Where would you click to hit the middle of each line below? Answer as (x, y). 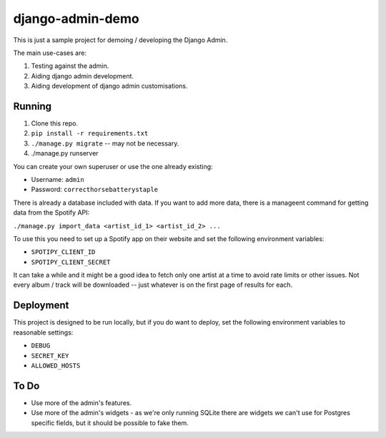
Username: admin (58, 179)
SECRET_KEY (50, 356)
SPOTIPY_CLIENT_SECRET (71, 262)
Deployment (41, 306)
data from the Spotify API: (51, 213)
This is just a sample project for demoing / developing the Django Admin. (120, 40)
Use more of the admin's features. (81, 402)
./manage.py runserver (65, 153)
